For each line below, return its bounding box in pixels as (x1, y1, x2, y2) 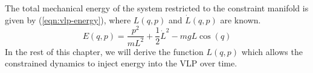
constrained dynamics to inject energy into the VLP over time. (5, 57, 237, 69)
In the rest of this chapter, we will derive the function (5, 45, 204, 57)
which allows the (241, 45, 303, 57)
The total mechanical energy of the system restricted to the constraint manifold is (5, 2, 309, 14)
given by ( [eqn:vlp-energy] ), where (5, 13, 131, 26)
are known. (220, 13, 261, 26)
